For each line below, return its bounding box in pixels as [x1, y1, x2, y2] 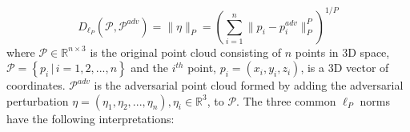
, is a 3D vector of [300, 59, 389, 76]
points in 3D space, [295, 43, 390, 60]
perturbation [6, 92, 69, 109]
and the [131, 59, 169, 76]
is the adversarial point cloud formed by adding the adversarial [94, 77, 404, 94]
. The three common [236, 92, 336, 109]
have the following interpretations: [6, 110, 175, 126]
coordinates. [6, 77, 66, 94]
